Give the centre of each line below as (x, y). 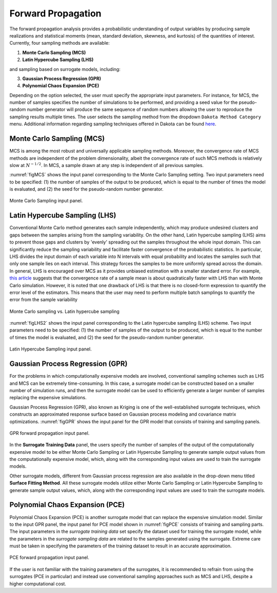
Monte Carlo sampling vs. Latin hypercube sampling (65, 311)
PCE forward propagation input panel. (49, 558)
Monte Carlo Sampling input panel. (46, 201)
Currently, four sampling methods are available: (60, 43)
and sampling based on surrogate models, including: (65, 69)
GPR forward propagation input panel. (50, 433)
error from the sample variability (44, 300)
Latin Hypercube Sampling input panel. (51, 349)
